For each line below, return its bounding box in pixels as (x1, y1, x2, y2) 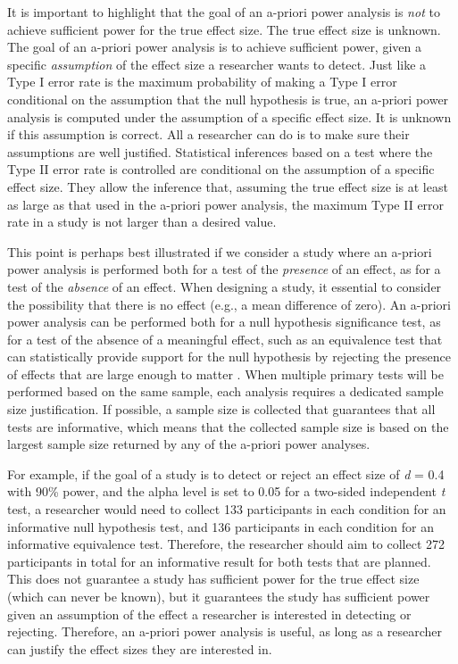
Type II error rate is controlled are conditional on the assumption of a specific (7, 160, 435, 178)
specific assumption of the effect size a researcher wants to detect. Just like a (7, 54, 427, 73)
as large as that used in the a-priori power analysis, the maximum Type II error (7, 195, 445, 213)
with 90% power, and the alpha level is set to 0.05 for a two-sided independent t (7, 482, 446, 501)
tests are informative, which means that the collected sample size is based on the (7, 417, 449, 436)
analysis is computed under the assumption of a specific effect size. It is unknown (7, 107, 452, 126)
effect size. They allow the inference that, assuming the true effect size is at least (7, 177, 448, 195)
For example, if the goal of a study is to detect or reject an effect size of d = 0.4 (7, 464, 445, 483)
